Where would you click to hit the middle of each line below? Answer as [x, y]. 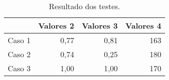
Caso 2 [19, 54]
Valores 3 [100, 25]
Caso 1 [19, 40]
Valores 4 [143, 25]
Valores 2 [56, 25]
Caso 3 [19, 68]
